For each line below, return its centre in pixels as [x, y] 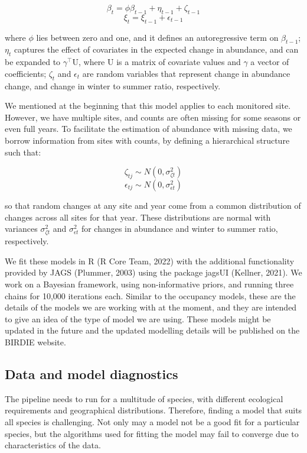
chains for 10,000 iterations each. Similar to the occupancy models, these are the [150, 295]
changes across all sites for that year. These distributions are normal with [138, 217]
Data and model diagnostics [92, 374]
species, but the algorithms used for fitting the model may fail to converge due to [152, 433]
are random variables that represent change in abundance [186, 73]
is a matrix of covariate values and [179, 62]
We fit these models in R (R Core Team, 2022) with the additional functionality [150, 261]
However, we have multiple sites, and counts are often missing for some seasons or [153, 117]
